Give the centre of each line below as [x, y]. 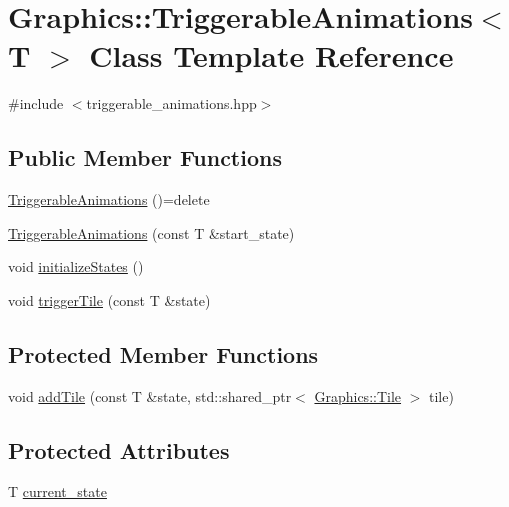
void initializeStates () [76, 266]
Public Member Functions [145, 157]
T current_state [57, 491]
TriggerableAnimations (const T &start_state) [151, 232]
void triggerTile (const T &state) [109, 299]
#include [36, 103]
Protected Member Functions [163, 353]
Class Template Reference [271, 55]
